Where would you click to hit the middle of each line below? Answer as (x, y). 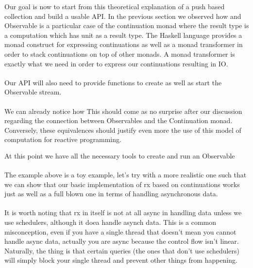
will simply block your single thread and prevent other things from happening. (121, 260)
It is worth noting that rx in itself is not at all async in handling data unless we (123, 213)
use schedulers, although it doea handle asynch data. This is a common (110, 222)
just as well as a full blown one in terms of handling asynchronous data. (111, 194)
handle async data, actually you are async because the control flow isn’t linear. (122, 241)
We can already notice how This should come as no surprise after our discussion (123, 111)
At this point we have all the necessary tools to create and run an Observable (120, 155)
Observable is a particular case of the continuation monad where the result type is (127, 25)
